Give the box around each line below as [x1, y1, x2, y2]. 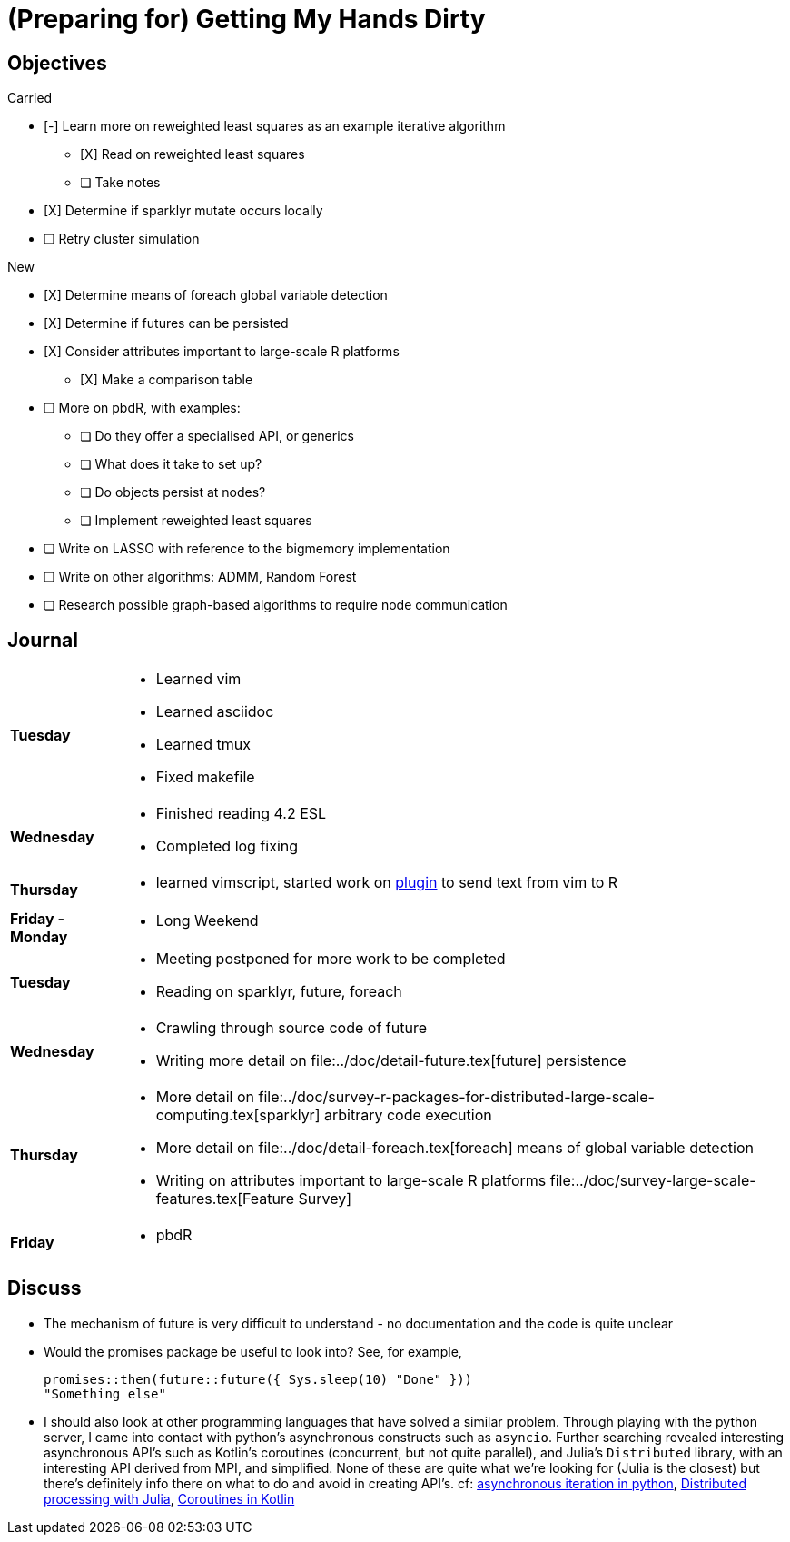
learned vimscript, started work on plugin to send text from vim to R [155, 873, 618, 892]
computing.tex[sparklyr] [155, 1106, 321, 1125]
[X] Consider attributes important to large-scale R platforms [44, 343, 400, 360]
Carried [7, 90, 53, 106]
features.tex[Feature [155, 1189, 295, 1209]
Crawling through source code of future [155, 1019, 427, 1038]
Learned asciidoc [155, 702, 274, 721]
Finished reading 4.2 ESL [155, 804, 327, 823]
